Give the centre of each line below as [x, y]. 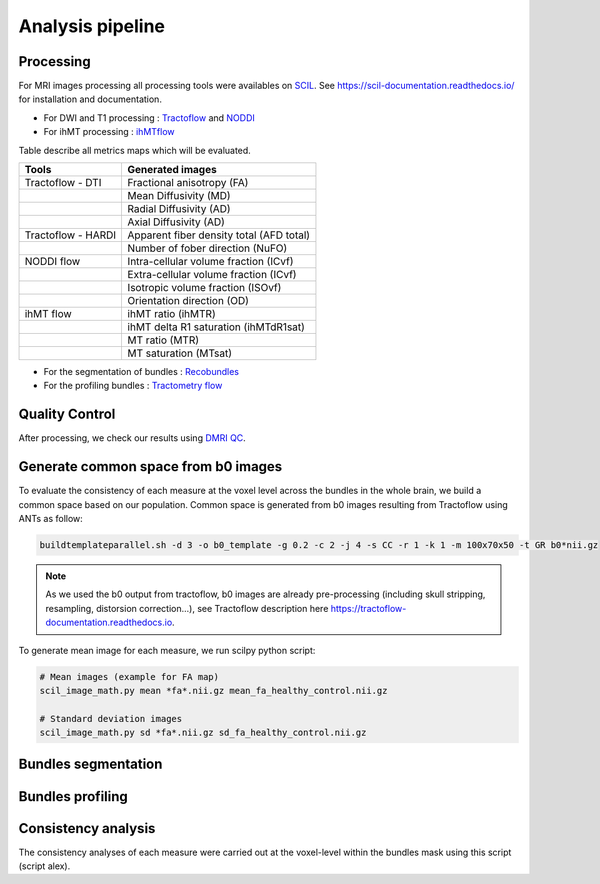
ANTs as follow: [51, 518]
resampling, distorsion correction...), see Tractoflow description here [187, 608]
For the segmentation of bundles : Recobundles [141, 372]
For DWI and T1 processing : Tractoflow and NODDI [149, 117]
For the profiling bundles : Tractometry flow [133, 386]
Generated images [172, 170]
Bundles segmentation [90, 764]
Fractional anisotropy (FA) [188, 183]
